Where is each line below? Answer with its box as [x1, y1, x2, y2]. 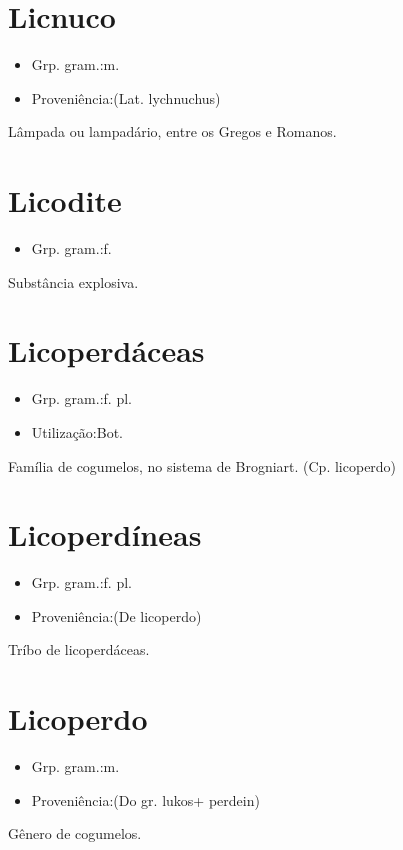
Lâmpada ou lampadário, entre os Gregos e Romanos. [8, 121, 337, 142]
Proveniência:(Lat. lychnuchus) [31, 87, 221, 108]
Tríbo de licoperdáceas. [8, 639, 150, 660]
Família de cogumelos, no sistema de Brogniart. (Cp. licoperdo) [8, 455, 397, 476]
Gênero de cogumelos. [8, 823, 142, 844]
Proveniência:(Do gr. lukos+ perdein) [31, 789, 260, 810]
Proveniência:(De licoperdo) [31, 605, 202, 626]
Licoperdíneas [8, 514, 202, 555]
